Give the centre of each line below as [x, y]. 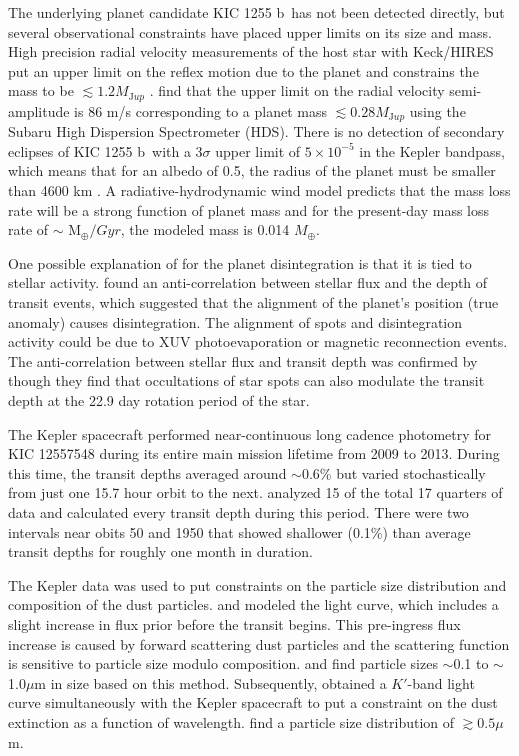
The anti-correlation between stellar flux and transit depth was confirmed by [243, 360]
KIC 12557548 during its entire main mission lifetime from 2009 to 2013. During [254, 453]
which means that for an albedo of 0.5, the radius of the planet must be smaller [252, 170]
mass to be [41, 90]
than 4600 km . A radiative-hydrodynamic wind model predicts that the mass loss [259, 190]
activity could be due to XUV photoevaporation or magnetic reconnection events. [258, 341]
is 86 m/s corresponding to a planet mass [200, 110]
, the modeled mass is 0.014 [205, 229]
